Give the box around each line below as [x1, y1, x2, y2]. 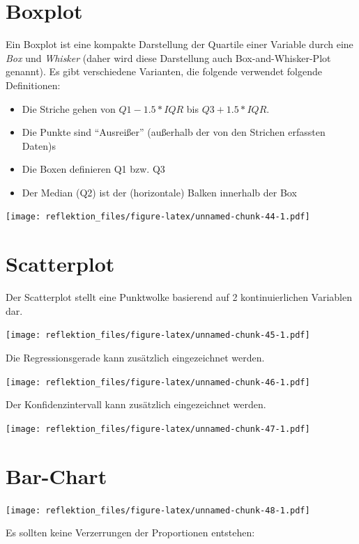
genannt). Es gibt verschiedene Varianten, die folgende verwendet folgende [6, 64, 322, 79]
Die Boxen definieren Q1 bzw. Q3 [22, 162, 165, 176]
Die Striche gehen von [22, 101, 116, 116]
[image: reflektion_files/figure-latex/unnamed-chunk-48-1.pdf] [6, 505, 310, 515]
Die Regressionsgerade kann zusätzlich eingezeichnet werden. [6, 350, 265, 365]
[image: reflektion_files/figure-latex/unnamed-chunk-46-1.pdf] [6, 377, 310, 387]
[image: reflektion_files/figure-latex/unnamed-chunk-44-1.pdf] [6, 212, 310, 222]
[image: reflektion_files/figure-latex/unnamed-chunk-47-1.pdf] [6, 423, 310, 434]
